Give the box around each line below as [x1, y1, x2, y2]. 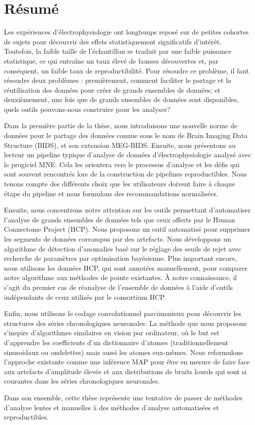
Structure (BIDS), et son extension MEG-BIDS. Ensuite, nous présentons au [4, 140, 236, 150]
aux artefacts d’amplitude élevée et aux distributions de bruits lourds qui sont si [4, 366, 247, 376]
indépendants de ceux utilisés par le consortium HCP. [4, 291, 166, 302]
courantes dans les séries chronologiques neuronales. [4, 376, 160, 386]
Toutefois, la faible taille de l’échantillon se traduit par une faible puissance [4, 46, 231, 56]
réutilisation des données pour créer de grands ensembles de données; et [4, 84, 220, 95]
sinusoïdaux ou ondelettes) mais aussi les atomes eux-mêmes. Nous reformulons [4, 347, 243, 357]
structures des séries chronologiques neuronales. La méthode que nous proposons [4, 318, 247, 328]
